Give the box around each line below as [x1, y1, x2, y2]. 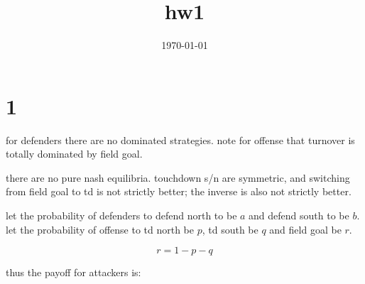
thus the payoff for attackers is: [6, 265, 141, 280]
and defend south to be [249, 208, 349, 223]
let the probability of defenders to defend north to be [6, 208, 237, 223]
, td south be [202, 222, 258, 236]
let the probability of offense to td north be [6, 222, 195, 236]
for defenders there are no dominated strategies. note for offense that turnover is [6, 132, 355, 147]
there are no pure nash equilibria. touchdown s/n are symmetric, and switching [6, 170, 350, 185]
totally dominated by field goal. [6, 146, 143, 161]
